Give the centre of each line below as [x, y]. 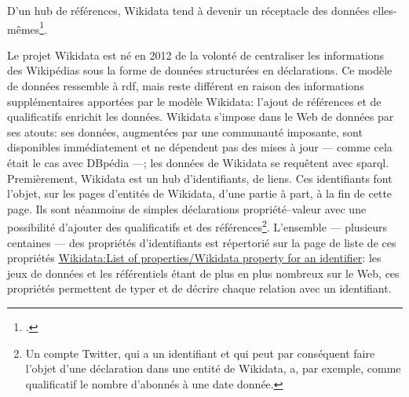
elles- [385, 10]
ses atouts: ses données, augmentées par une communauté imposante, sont [185, 131]
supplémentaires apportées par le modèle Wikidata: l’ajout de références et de [194, 101]
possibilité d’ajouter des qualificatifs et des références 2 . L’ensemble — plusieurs [197, 226]
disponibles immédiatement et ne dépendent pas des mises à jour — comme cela [200, 147]
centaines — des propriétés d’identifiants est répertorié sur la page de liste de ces [202, 242]
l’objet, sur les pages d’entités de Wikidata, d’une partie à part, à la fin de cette [200, 193]
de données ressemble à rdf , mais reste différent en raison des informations [186, 86]
